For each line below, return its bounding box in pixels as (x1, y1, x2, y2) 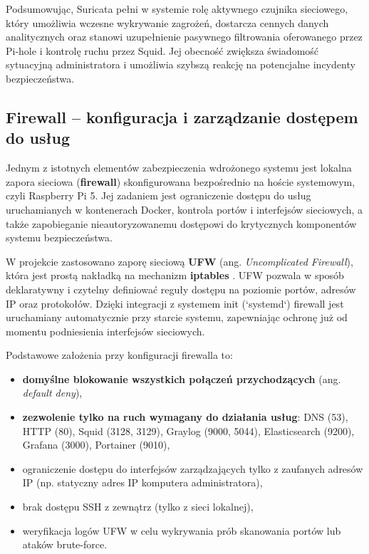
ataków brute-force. (22, 537, 108, 552)
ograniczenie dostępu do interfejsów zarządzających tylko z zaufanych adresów (22, 461, 363, 476)
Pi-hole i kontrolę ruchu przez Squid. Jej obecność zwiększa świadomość (6, 43, 319, 58)
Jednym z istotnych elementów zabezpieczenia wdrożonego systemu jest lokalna (6, 160, 352, 175)
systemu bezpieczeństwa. (6, 230, 113, 245)
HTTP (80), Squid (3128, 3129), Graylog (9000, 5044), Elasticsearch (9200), (22, 423, 355, 438)
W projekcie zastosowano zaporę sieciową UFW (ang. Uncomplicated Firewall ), (6, 254, 353, 268)
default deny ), (22, 385, 83, 400)
